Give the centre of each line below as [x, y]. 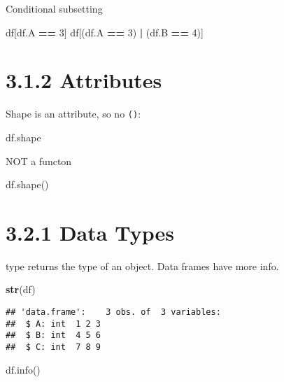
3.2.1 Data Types [90, 232]
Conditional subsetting [54, 8]
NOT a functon [39, 161]
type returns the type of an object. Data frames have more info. [142, 266]
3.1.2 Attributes [84, 80]
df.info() [23, 369]
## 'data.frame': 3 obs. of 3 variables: [113, 312]
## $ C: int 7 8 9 [54, 347]
